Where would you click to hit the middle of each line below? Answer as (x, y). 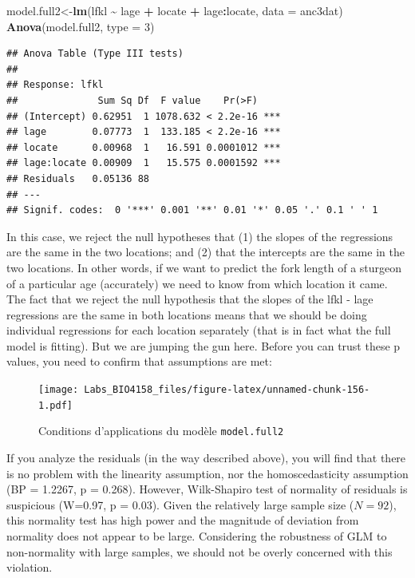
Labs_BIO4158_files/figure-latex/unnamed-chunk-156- (227, 390)
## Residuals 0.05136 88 (78, 178)
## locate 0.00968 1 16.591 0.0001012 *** (144, 147)
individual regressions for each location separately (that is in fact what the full (199, 330)
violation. (30, 567)
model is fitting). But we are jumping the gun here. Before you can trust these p (204, 345)
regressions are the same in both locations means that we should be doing (187, 314)
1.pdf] (55, 405)
